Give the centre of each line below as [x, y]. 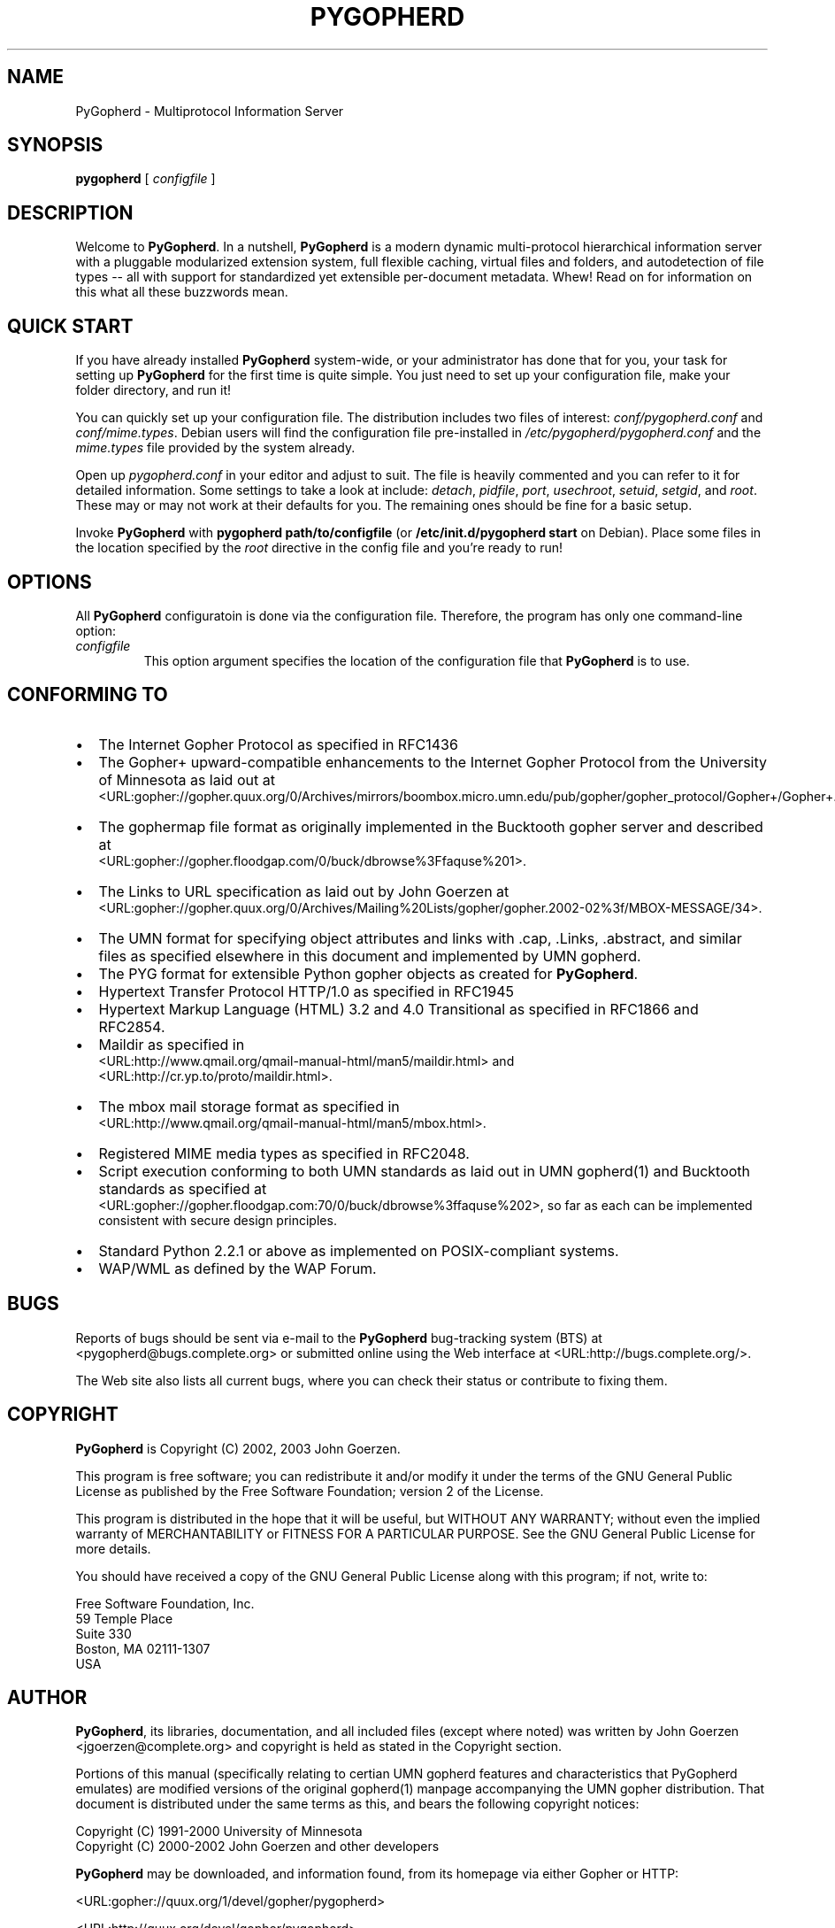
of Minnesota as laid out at [187, 779]
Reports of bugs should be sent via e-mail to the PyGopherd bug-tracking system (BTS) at [339, 1338]
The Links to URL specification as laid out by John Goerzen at [304, 891]
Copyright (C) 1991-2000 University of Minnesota [219, 1832]
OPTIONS [50, 582]
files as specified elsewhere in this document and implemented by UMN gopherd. [370, 956]
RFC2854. [132, 1026]
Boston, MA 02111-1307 [143, 1648]
